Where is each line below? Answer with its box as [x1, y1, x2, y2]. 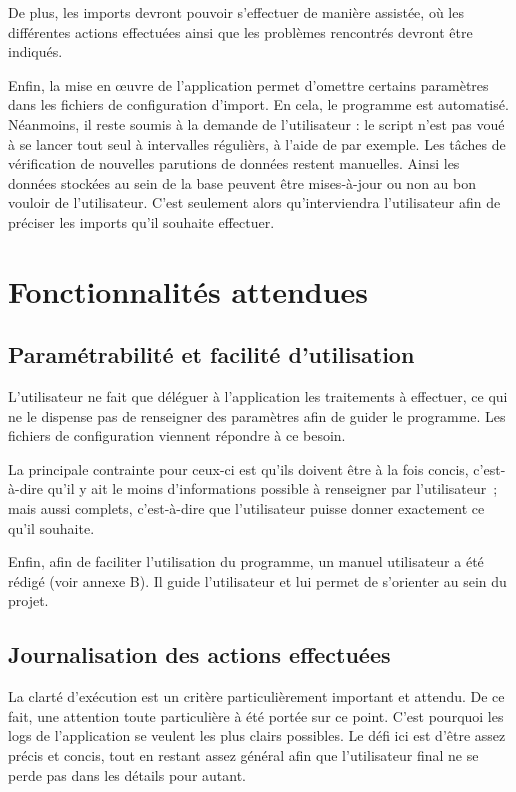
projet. [8, 590, 49, 611]
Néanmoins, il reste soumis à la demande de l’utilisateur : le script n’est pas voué [8, 113, 505, 134]
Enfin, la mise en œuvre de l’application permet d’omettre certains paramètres [8, 74, 489, 95]
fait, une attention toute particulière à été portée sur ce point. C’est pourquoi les [8, 705, 504, 726]
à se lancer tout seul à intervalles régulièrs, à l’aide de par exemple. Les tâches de [8, 133, 506, 154]
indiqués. [8, 41, 63, 62]
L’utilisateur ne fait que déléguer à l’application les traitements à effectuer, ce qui [8, 386, 508, 407]
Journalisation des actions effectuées [8, 639, 391, 670]
